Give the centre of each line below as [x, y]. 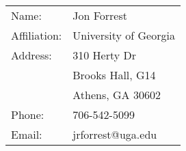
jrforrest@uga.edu [115, 134]
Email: [27, 134]
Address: [31, 55]
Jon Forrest [100, 15]
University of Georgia [124, 35]
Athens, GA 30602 [117, 95]
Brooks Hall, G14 [114, 75]
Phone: [28, 114]
